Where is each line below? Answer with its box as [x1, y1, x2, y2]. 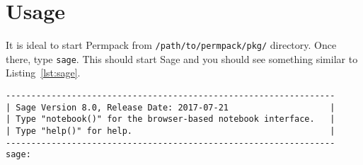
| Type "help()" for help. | [6, 126, 335, 136]
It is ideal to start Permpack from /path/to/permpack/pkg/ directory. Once [6, 38, 337, 52]
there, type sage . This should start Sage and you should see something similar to [6, 51, 358, 66]
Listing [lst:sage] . [6, 65, 81, 80]
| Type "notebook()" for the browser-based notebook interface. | [6, 114, 335, 125]
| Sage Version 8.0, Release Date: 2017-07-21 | [6, 102, 335, 113]
